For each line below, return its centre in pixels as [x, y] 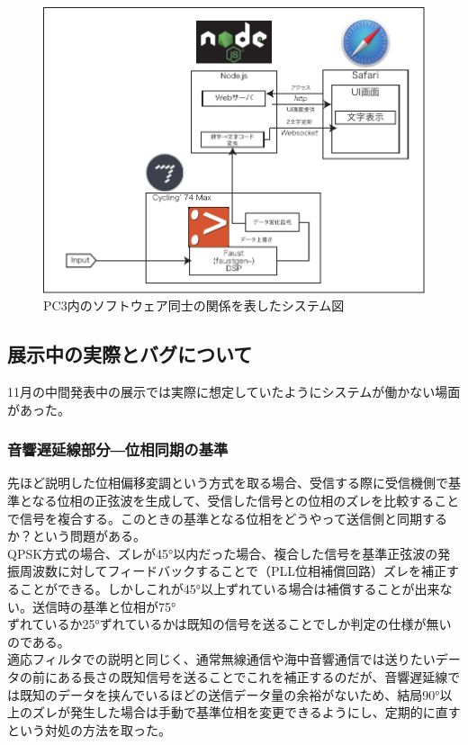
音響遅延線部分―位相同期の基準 [118, 449]
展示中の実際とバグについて [130, 354]
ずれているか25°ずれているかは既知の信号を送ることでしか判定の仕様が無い [229, 624]
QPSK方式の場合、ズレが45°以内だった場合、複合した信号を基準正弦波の [223, 553]
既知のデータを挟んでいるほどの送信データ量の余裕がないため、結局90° [229, 694]
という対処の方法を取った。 [89, 729]
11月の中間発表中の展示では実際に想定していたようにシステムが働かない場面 [234, 392]
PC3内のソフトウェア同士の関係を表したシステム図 [194, 305]
